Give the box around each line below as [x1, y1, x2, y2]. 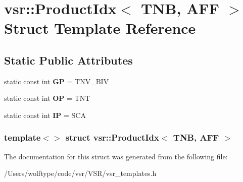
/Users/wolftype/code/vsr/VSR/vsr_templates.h [4, 168, 157, 178]
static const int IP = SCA [4, 109, 86, 120]
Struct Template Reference [4, 18, 196, 38]
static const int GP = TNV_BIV [4, 76, 109, 86]
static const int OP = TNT [4, 93, 90, 103]
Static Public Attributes [4, 52, 133, 68]
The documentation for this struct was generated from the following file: [4, 151, 228, 161]
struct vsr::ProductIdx [65, 131, 159, 144]
